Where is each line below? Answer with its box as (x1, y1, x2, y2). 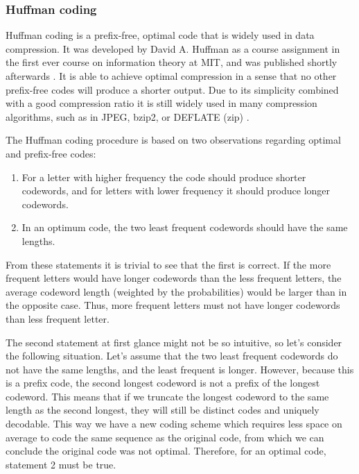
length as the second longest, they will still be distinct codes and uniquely (6, 403, 319, 417)
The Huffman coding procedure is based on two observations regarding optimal (6, 133, 341, 147)
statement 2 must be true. (6, 457, 116, 471)
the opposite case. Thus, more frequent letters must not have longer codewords (6, 298, 340, 312)
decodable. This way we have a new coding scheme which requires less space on (6, 416, 342, 431)
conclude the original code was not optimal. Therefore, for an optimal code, (6, 443, 326, 458)
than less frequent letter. (6, 311, 110, 325)
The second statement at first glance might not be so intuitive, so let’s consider (6, 335, 342, 349)
